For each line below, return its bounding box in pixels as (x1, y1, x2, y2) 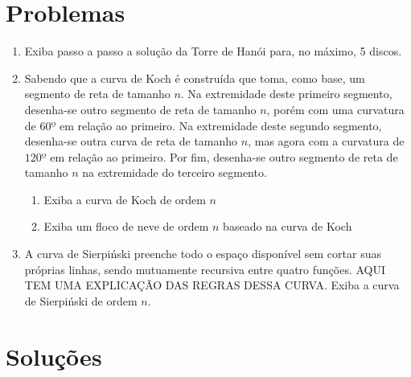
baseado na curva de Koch (223, 218, 352, 235)
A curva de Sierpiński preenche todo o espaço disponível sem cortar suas (24, 245, 381, 262)
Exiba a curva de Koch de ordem (43, 191, 206, 207)
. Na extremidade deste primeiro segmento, (180, 85, 393, 102)
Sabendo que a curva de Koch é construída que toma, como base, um (24, 69, 365, 86)
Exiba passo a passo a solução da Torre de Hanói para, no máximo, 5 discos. (24, 43, 402, 59)
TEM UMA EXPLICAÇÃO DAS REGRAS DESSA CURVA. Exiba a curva (24, 277, 400, 293)
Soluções (6, 339, 102, 372)
